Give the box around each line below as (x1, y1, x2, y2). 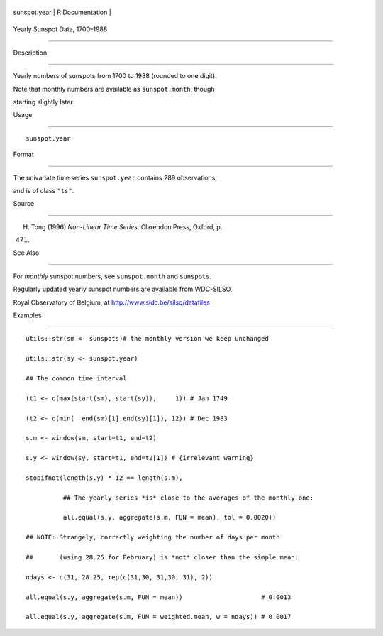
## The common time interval (26, 374, 127, 383)
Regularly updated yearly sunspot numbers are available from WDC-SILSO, (13, 285, 233, 294)
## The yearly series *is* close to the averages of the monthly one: (62, 493, 314, 502)
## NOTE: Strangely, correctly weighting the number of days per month (26, 533, 280, 542)
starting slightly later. (13, 97, 74, 106)
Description (13, 48, 48, 57)
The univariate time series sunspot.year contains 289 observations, (13, 173, 218, 182)
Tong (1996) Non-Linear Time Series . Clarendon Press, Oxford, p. (30, 222, 223, 231)
